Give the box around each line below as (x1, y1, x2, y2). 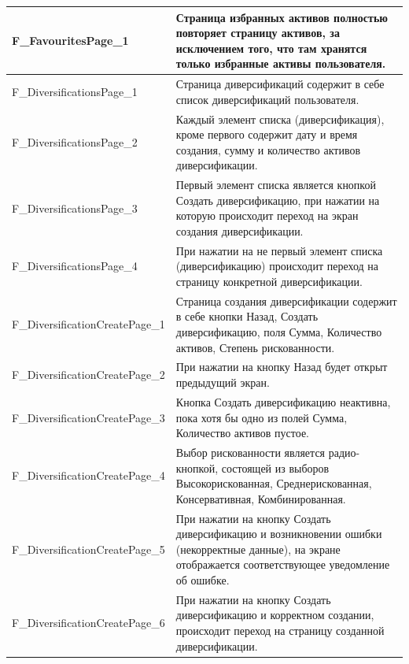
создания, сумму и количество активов (175, 141, 361, 158)
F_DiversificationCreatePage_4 (12, 467, 165, 484)
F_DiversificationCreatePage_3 (12, 409, 165, 425)
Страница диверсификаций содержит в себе (175, 76, 385, 92)
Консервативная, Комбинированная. (175, 490, 346, 506)
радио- (328, 443, 360, 460)
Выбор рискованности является (175, 443, 326, 460)
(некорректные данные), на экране (175, 540, 341, 557)
